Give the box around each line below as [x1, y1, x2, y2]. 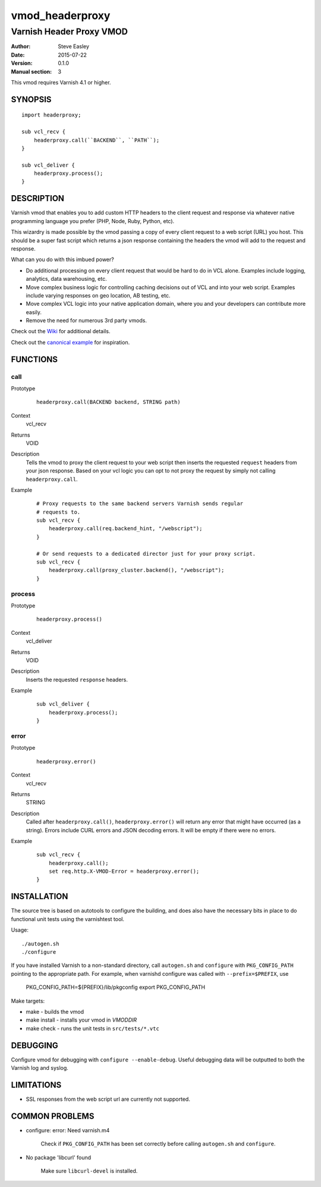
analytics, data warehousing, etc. [26, 275, 107, 283]
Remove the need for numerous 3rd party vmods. [26, 317, 147, 324]
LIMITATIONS [11, 1080, 62, 1090]
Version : [11, 59, 33, 67]
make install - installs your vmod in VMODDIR [26, 1016, 137, 1023]
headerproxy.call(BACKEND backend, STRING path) [36, 399, 181, 406]
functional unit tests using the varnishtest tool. [11, 915, 125, 922]
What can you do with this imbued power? [11, 256, 114, 263]
